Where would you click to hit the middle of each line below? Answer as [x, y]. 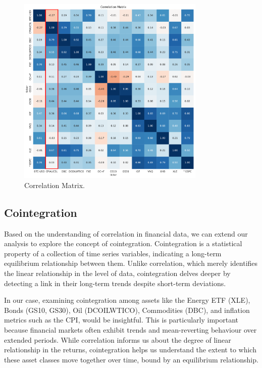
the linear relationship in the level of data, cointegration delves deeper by [117, 273]
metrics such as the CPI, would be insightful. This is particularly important [121, 320]
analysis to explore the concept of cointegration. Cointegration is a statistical [123, 243]
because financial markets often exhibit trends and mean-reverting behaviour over [130, 329]
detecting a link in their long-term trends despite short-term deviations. [115, 283]
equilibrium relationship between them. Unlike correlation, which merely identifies [131, 263]
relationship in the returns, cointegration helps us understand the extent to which [130, 350]
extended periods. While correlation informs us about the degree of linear [118, 339]
